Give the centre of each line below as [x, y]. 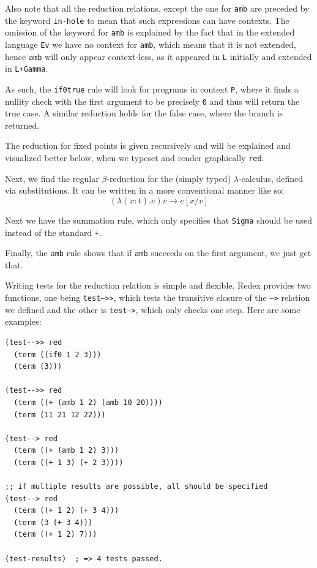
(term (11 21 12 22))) [60, 415]
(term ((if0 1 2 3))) [58, 354]
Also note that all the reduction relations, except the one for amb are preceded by [157, 8]
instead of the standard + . [53, 232]
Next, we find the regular [52, 178]
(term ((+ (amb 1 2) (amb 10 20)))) [88, 402]
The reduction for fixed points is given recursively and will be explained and [148, 146]
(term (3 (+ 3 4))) [53, 522]
